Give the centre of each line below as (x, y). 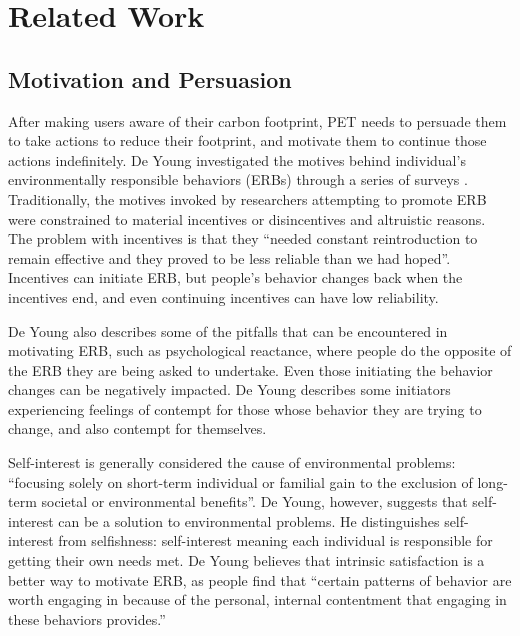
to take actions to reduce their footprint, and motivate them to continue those (247, 140)
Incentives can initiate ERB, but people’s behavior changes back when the (235, 277)
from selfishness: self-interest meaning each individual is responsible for (275, 540)
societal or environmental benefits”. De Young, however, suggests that (254, 501)
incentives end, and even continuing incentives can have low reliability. (223, 296)
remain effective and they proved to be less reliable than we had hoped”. (229, 257)
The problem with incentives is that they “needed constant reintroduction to (243, 238)
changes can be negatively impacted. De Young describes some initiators (229, 389)
